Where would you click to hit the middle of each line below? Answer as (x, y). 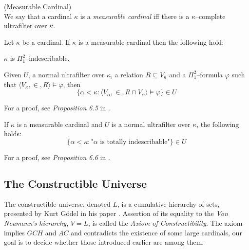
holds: (13, 134)
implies (14, 232)
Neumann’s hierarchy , (36, 223)
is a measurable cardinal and (59, 124)
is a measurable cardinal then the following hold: (151, 42)
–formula (210, 74)
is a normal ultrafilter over (151, 124)
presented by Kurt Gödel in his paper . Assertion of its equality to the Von (116, 213)
